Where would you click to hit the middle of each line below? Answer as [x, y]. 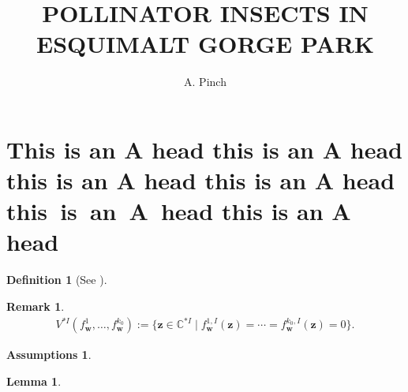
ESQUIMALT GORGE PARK [205, 44]
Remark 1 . [36, 306]
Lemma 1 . [34, 381]
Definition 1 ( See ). [57, 280]
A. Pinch [205, 82]
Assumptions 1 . [49, 355]
